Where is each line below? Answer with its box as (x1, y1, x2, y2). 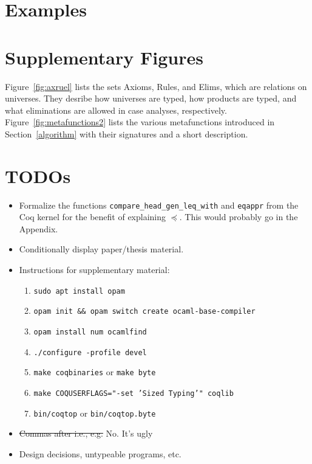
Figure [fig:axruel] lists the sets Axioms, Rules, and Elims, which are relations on (5, 80, 307, 92)
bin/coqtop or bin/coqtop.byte (33, 406, 156, 419)
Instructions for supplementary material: (19, 263, 170, 276)
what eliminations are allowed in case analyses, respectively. (5, 103, 227, 116)
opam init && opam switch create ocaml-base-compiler (33, 307, 256, 316)
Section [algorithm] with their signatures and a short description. (5, 127, 248, 140)
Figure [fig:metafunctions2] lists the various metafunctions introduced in (5, 116, 275, 128)
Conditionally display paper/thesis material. (19, 243, 184, 255)
